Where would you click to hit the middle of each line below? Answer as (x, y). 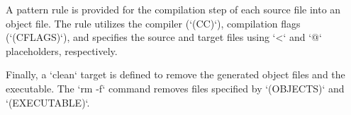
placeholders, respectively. (62, 50)
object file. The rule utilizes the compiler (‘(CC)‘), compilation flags (153, 23)
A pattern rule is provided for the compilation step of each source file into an (173, 9)
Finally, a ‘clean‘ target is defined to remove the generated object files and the (175, 74)
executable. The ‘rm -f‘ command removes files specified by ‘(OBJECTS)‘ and (175, 88)
